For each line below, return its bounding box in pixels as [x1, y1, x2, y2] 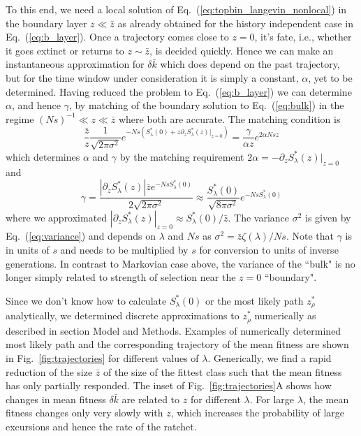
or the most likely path [205, 293, 304, 307]
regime [6, 111, 34, 126]
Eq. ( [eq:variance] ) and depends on [6, 228, 156, 243]
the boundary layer [6, 15, 87, 30]
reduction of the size [6, 364, 93, 379]
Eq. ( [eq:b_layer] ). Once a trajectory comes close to [6, 29, 229, 44]
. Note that [286, 228, 334, 243]
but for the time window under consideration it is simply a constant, [6, 70, 299, 85]
